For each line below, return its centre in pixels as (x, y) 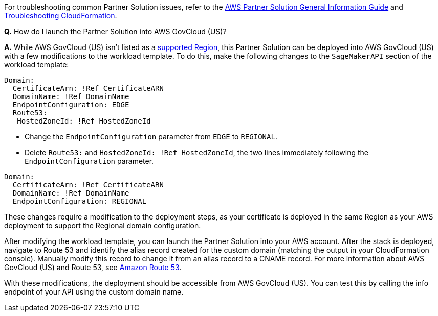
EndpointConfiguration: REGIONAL (80, 201)
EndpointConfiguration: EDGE (71, 105)
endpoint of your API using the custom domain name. (94, 292)
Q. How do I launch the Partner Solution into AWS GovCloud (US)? (115, 31)
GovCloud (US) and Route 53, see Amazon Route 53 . (93, 267)
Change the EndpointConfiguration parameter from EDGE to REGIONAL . (151, 137)
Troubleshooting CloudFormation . (61, 16)
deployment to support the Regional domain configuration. (103, 225)
